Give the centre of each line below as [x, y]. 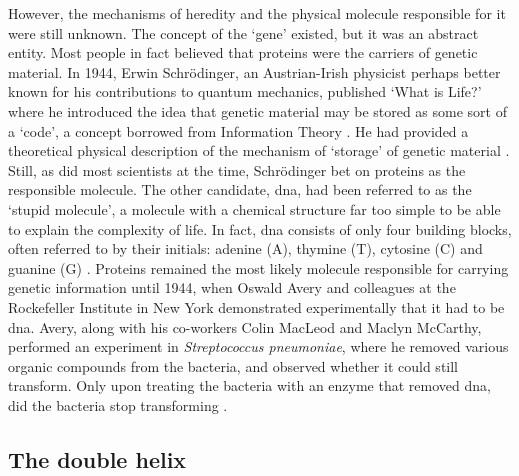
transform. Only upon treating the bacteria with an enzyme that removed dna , [249, 385]
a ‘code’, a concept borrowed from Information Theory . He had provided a [238, 130]
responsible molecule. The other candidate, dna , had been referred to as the [240, 189]
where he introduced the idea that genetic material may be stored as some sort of [257, 110]
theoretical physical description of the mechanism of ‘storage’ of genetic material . [259, 150]
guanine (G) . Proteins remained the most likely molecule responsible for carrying [258, 267]
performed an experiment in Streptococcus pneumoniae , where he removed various [258, 346]
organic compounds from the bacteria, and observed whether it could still [233, 365]
